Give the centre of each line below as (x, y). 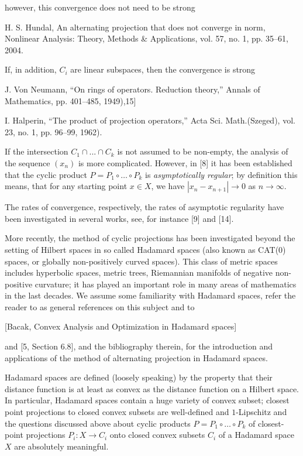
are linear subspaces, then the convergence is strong (163, 69)
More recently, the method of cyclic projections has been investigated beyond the (150, 238)
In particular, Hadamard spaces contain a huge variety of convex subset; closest (147, 400)
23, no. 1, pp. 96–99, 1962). (54, 131)
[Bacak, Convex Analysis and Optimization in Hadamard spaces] (121, 326)
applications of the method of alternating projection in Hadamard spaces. (136, 357)
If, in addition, (31, 69)
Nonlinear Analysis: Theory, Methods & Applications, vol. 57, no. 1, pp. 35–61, (147, 38)
